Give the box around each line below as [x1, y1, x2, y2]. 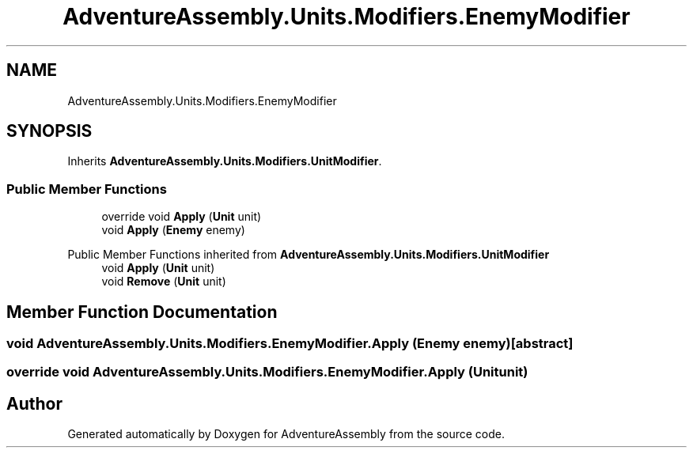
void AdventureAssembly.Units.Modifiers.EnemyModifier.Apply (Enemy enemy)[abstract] [6, 335, 574, 352]
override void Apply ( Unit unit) [101, 210, 262, 224]
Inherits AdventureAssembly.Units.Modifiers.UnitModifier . [67, 154, 382, 168]
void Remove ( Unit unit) [101, 274, 226, 289]
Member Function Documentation [6, 301, 278, 322]
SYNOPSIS [6, 121, 93, 142]
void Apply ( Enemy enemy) [101, 223, 245, 237]
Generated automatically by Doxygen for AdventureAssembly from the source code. [67, 427, 506, 441]
